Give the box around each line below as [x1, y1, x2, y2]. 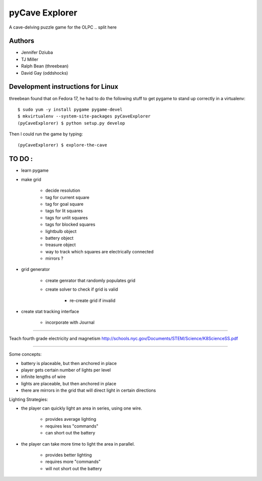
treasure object [45, 242, 76, 248]
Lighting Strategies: [9, 396, 48, 402]
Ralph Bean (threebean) [21, 63, 69, 69]
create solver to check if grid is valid [45, 286, 118, 292]
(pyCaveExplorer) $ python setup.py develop [17, 120, 126, 126]
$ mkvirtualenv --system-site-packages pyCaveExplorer [17, 114, 151, 119]
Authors [9, 37, 34, 45]
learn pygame [21, 167, 49, 173]
